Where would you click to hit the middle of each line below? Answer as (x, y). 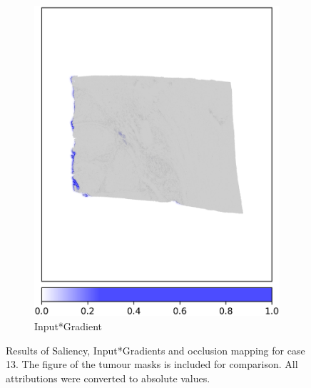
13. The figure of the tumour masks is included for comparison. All (152, 364)
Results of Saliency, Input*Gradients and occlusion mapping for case (155, 350)
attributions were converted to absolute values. (108, 378)
